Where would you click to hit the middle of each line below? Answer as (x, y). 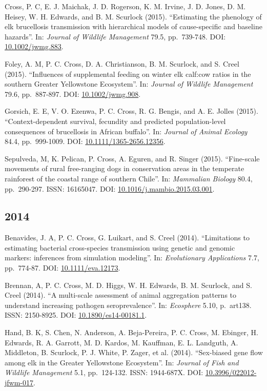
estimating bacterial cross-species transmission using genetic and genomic (120, 247)
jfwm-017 (19, 383)
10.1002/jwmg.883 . (34, 46)
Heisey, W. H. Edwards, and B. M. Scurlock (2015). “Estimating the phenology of (133, 16)
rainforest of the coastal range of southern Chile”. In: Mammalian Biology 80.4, (129, 178)
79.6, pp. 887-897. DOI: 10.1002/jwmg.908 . (73, 94)
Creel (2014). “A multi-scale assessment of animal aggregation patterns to (121, 295)
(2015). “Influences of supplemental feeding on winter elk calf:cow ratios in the (128, 74)
